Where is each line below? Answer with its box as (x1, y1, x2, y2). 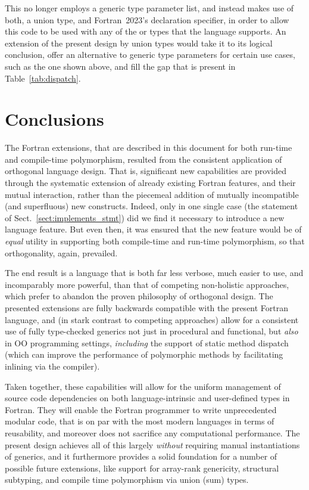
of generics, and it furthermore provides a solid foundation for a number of (5, 450, 277, 463)
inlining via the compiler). (5, 359, 100, 372)
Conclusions (5, 107, 104, 131)
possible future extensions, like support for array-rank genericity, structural (5, 461, 279, 474)
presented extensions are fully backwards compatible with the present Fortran (5, 302, 289, 314)
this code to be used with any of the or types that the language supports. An (5, 25, 286, 38)
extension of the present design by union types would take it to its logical (5, 36, 273, 49)
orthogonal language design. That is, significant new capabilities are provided (5, 165, 286, 177)
